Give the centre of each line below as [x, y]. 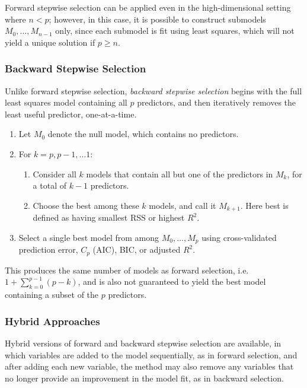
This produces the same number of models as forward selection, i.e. [127, 270]
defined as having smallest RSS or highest [109, 217]
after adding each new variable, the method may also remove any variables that [149, 366]
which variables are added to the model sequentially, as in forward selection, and [151, 354]
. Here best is [264, 205]
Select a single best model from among [89, 237]
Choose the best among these [86, 205]
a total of [49, 185]
